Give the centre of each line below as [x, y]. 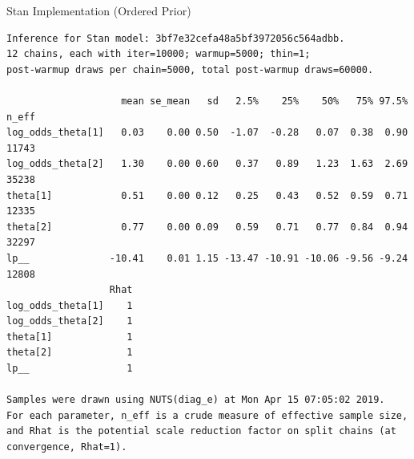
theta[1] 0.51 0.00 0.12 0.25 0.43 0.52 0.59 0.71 [207, 195]
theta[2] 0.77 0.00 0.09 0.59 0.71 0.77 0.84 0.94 [207, 227]
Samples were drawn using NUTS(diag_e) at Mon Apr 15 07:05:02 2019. [196, 400]
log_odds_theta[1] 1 [70, 305]
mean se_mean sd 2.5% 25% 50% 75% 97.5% [265, 101]
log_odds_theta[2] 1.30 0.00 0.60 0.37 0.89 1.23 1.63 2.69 [207, 164]
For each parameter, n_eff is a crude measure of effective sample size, [207, 415]
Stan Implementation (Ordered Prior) [99, 10]
